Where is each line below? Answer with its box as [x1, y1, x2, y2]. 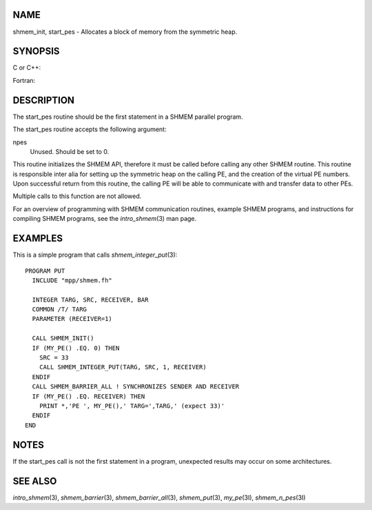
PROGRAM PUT [25, 266, 65, 275]
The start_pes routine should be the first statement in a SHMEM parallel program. [12, 112, 244, 121]
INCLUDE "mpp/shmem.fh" [32, 276, 113, 284]
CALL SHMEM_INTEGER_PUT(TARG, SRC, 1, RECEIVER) [39, 363, 207, 371]
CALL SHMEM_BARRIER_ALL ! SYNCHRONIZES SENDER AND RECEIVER [32, 383, 240, 391]
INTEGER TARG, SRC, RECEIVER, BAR [32, 295, 149, 304]
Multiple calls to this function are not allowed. [12, 192, 142, 200]
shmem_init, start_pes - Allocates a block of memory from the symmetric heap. [12, 28, 238, 36]
